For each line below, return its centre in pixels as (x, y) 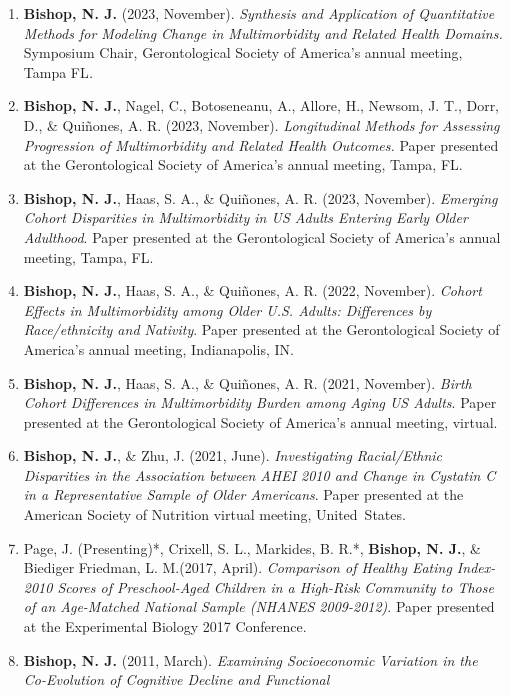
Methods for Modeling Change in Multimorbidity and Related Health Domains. (263, 32)
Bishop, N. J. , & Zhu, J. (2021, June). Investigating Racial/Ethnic (233, 455)
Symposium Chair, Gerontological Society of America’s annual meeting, (243, 52)
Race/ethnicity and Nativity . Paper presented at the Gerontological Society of (261, 329)
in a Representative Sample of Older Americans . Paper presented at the (243, 494)
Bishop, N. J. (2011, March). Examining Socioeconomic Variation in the (250, 659)
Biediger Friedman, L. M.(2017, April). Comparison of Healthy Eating (237, 567)
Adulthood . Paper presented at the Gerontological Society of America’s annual (262, 236)
